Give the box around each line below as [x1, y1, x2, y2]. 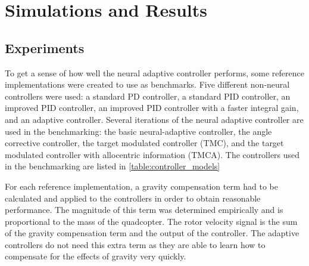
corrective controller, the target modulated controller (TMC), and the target [5, 137, 284, 149]
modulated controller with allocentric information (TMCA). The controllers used [5, 148, 300, 160]
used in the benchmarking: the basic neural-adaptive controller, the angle [5, 125, 272, 137]
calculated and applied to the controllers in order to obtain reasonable [5, 191, 261, 204]
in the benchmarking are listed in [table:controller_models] [5, 160, 220, 172]
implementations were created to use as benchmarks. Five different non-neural [5, 78, 290, 91]
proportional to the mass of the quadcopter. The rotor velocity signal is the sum [5, 215, 298, 227]
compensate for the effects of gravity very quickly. [5, 250, 186, 262]
